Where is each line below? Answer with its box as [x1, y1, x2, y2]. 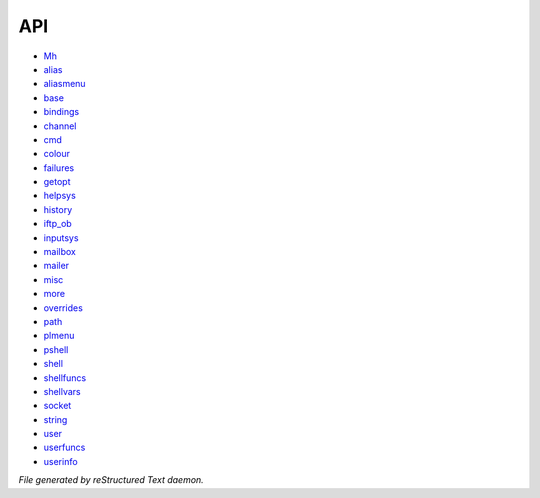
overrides [43, 301, 84, 314]
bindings [43, 106, 80, 118]
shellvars [43, 385, 82, 397]
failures [43, 161, 75, 174]
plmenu [43, 330, 75, 342]
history [43, 203, 73, 215]
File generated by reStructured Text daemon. [18, 474, 204, 486]
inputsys [43, 231, 79, 244]
